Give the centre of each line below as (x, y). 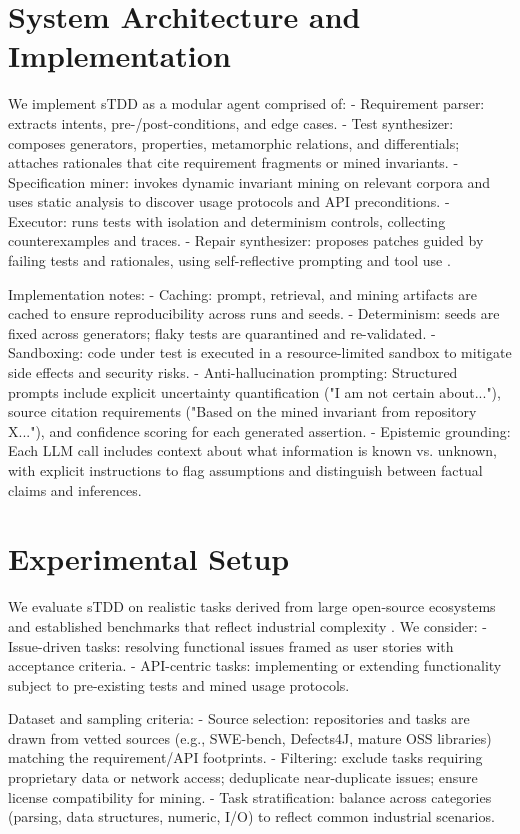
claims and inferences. (75, 489)
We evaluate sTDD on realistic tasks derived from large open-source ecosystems (252, 606)
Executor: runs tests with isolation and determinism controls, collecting (227, 220)
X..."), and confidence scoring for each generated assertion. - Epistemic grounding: (259, 430)
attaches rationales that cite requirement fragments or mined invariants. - (233, 162)
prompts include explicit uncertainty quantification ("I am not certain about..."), (254, 391)
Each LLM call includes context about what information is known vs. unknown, (252, 450)
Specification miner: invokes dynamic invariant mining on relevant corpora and (249, 181)
